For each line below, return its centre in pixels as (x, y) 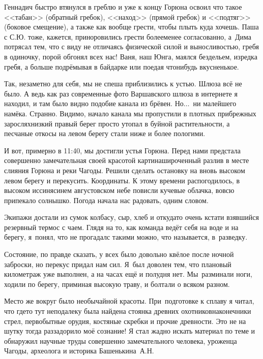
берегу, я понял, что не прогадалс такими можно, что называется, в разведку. (126, 237)
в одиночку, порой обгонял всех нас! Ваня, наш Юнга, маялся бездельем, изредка (131, 56)
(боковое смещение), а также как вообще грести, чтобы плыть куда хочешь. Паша (131, 27)
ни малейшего (215, 103)
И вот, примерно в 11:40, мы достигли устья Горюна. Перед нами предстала (123, 150)
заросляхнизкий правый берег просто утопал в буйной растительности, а (117, 123)
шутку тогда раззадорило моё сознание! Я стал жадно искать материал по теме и (130, 331)
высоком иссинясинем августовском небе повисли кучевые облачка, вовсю (119, 190)
